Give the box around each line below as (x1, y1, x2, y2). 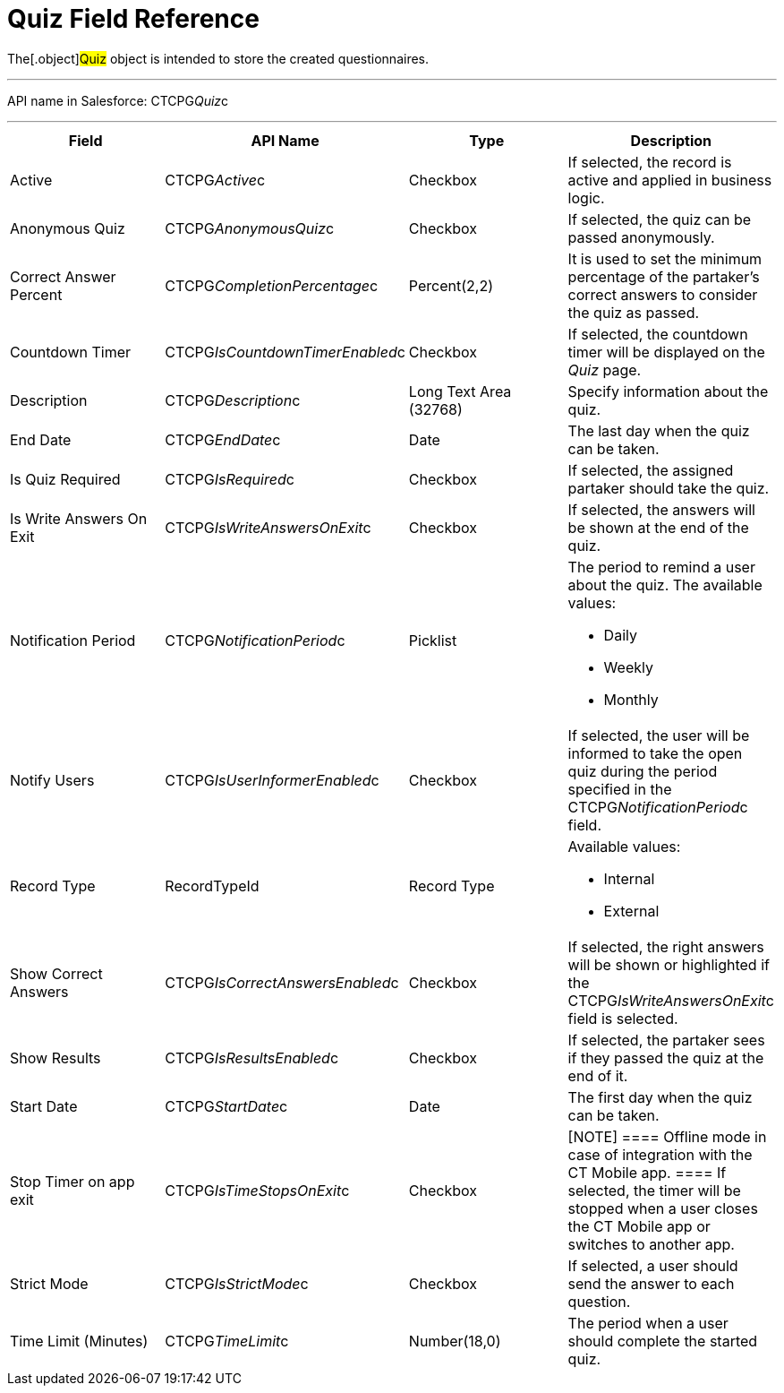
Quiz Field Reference (7, 4, 260, 34)
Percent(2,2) (408, 276, 494, 295)
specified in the (567, 779, 672, 798)
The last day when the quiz (567, 421, 750, 440)
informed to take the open (567, 744, 743, 762)
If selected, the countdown (567, 324, 748, 343)
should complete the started (567, 1331, 758, 1350)
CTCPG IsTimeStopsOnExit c (165, 1181, 350, 1200)
